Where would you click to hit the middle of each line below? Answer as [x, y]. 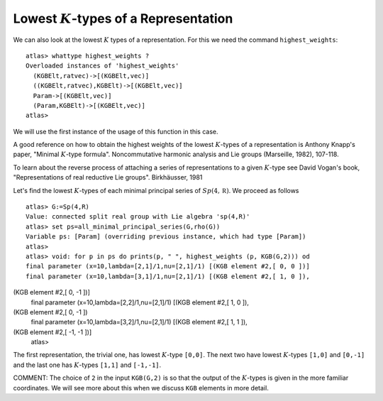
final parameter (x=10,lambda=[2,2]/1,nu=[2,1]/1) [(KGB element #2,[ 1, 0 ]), [140, 302]
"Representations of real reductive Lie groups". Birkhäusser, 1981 [108, 177]
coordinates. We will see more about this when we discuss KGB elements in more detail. [141, 388]
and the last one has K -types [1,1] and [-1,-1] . [87, 365]
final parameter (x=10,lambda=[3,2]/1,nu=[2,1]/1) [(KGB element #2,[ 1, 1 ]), [139, 322]
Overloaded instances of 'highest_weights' [102, 66]
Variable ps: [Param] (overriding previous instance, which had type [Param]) [166, 237]
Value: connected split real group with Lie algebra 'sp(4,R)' [138, 217]
